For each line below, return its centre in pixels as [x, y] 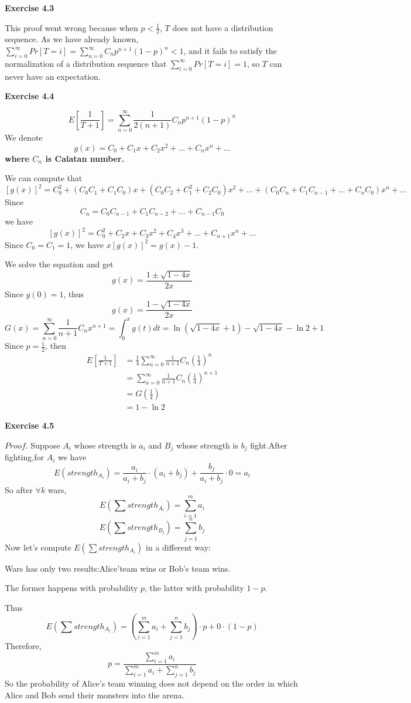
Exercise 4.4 [30, 96]
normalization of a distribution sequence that [86, 63]
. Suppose [43, 445]
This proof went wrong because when [71, 27]
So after [19, 489]
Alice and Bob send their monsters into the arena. [95, 694]
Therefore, [23, 646]
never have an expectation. [53, 76]
